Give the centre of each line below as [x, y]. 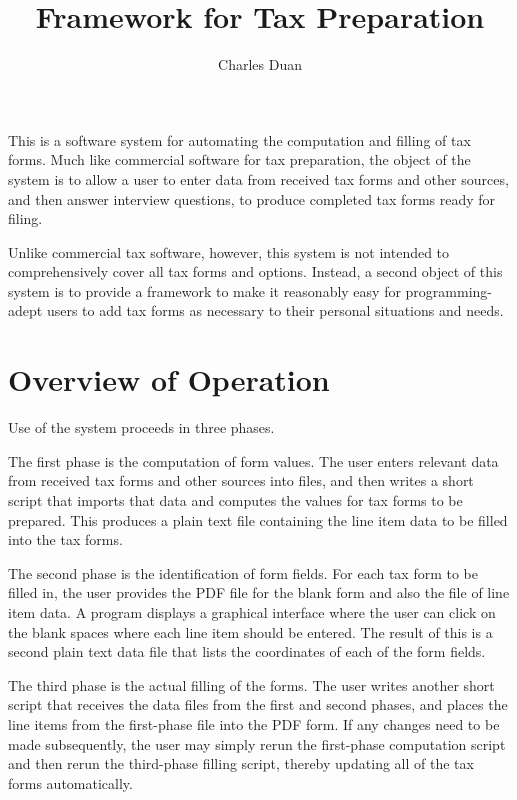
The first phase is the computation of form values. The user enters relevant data [253, 460]
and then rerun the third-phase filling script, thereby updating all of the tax [241, 763]
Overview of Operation [169, 379]
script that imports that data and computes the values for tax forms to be [235, 499]
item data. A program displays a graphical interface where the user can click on [252, 611]
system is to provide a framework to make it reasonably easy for [204, 290]
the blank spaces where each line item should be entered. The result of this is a [250, 631]
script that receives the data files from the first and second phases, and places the [258, 704]
